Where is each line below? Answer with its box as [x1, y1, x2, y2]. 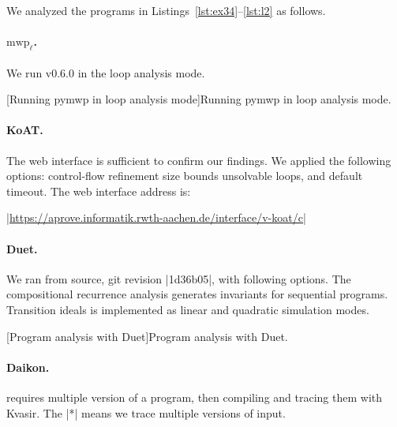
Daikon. [6, 358, 50, 375]
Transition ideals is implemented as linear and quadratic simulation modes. [6, 301, 369, 317]
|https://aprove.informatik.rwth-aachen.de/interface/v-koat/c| [6, 209, 306, 226]
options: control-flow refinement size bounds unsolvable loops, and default [6, 167, 363, 184]
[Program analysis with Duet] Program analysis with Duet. [6, 328, 288, 344]
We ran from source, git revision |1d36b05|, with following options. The [6, 270, 351, 287]
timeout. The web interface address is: [6, 182, 191, 199]
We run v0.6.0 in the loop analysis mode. [6, 64, 205, 81]
